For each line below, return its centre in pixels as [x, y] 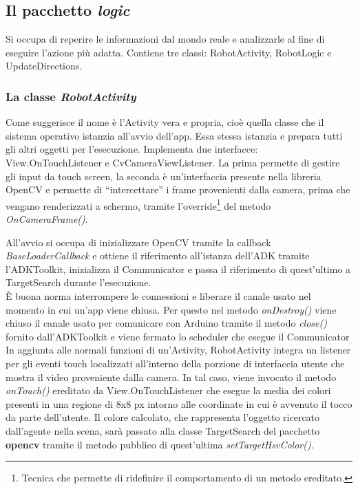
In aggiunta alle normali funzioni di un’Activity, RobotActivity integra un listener [178, 350]
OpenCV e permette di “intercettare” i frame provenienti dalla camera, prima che [178, 189]
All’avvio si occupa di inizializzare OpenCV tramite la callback [138, 242]
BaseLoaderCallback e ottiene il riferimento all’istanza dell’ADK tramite [158, 256]
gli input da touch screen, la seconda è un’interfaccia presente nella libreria [164, 176]
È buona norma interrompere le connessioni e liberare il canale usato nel [158, 295]
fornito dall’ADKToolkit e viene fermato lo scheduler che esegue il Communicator [178, 336]
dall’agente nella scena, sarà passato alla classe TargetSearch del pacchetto [163, 430]
